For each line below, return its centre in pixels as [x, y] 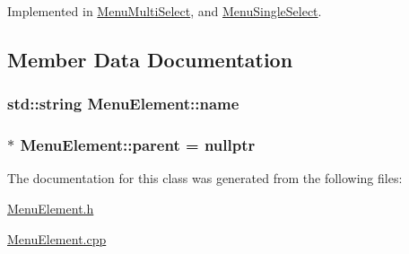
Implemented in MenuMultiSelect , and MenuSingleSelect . [165, 11]
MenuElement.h [51, 209]
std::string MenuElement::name [123, 104]
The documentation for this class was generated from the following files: [205, 178]
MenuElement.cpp [57, 238]
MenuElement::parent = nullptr [138, 145]
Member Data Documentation [150, 59]
